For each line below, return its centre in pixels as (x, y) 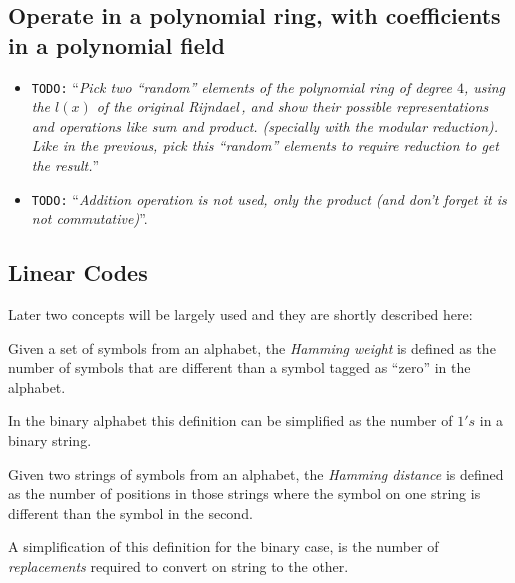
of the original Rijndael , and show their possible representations (292, 106)
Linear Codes (78, 272)
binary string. (50, 440)
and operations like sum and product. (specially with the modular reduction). (265, 125)
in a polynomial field (116, 44)
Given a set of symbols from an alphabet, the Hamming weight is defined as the (252, 347)
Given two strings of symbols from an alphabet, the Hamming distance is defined (256, 473)
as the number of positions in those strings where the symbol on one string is (244, 493)
